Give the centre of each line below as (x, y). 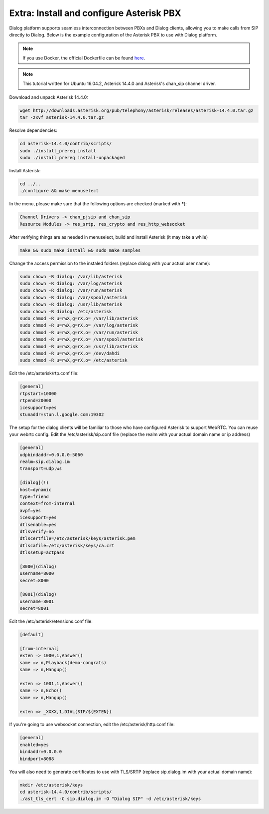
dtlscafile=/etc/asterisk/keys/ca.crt (67, 545)
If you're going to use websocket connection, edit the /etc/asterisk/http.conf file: (92, 725)
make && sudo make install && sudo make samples (80, 250)
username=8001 (37, 601)
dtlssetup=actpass (42, 553)
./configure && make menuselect (59, 191)
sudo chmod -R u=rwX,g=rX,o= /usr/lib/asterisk (79, 346)
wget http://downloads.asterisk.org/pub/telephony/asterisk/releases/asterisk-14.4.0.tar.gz (136, 110)
